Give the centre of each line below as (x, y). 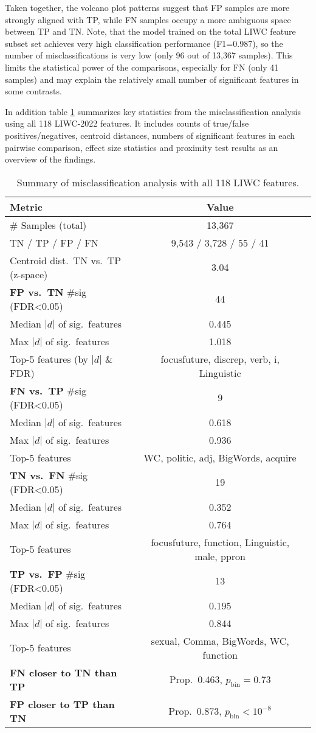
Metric (26, 206)
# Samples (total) (48, 225)
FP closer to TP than (62, 704)
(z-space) (29, 274)
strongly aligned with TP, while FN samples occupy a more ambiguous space (148, 19)
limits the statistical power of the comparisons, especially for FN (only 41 (142, 67)
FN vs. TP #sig (48, 390)
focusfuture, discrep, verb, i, (220, 359)
